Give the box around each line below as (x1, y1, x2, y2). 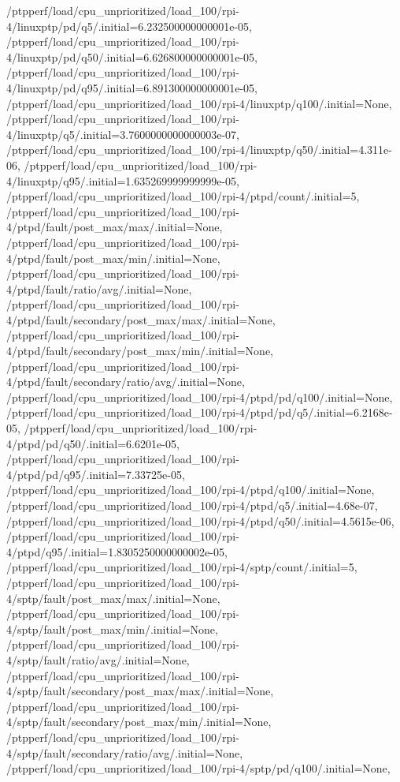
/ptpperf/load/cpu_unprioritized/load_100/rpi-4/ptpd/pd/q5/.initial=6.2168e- (6, 404, 393, 421)
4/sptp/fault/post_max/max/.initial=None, (6, 589, 220, 606)
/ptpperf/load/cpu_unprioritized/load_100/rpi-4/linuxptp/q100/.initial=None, (6, 95, 392, 111)
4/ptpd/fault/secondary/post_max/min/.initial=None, (6, 342, 273, 359)
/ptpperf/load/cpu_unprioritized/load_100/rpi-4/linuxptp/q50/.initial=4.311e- (6, 141, 392, 158)
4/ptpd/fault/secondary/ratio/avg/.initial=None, (6, 373, 245, 390)
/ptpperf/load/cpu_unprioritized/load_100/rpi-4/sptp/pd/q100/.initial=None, (6, 760, 391, 776)
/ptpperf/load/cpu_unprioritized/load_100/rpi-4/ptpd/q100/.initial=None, (6, 481, 375, 498)
